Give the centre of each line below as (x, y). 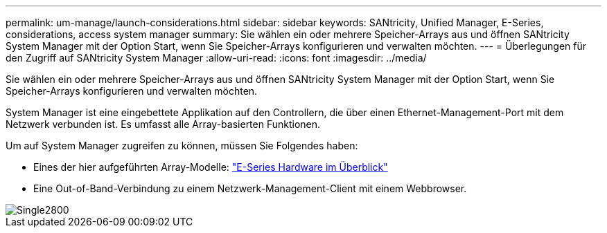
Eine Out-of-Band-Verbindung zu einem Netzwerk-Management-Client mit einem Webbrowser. (250, 188)
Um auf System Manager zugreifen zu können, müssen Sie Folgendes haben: (182, 146)
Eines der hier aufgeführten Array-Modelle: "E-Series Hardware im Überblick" (211, 167)
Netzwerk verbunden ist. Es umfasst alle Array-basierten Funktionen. (163, 124)
